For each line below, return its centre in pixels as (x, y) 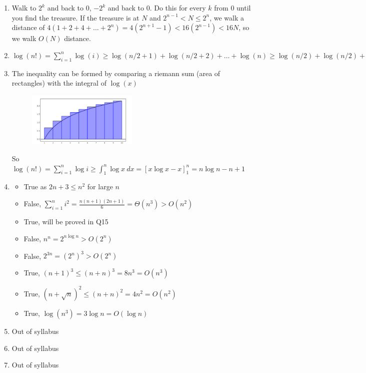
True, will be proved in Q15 (66, 222)
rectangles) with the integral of (59, 83)
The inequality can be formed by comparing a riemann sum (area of (116, 73)
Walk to (24, 8)
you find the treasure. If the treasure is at (75, 17)
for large (100, 186)
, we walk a (227, 17)
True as (35, 186)
